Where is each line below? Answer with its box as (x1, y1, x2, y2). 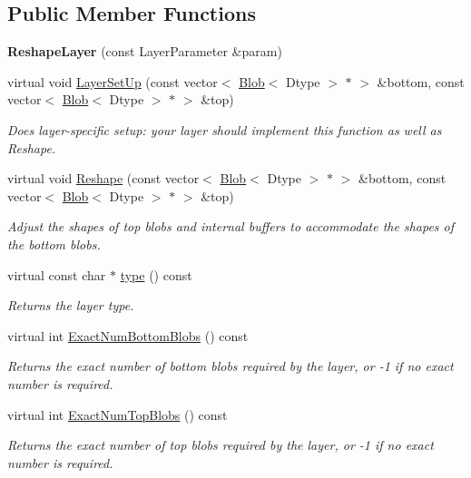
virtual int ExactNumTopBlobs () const (7, 405, 228, 424)
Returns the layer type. (7, 296, 134, 315)
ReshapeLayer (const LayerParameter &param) (7, 42, 282, 61)
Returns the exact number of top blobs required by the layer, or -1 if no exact (7, 435, 434, 454)
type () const (120, 265, 192, 284)
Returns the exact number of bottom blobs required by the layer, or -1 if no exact (7, 356, 454, 376)
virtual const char (7, 265, 106, 284)
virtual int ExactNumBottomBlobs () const (7, 326, 249, 345)
